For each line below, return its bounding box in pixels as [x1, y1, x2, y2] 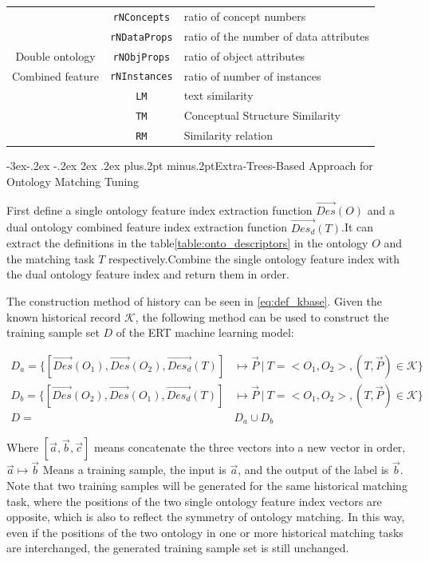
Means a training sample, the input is [42, 461, 226, 478]
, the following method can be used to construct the [135, 308, 389, 325]
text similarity [183, 87, 254, 104]
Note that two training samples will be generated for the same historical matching [6, 477, 407, 494]
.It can [340, 219, 374, 235]
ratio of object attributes [183, 47, 305, 64]
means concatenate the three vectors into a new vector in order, [93, 439, 406, 456]
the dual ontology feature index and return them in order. [6, 266, 289, 282]
